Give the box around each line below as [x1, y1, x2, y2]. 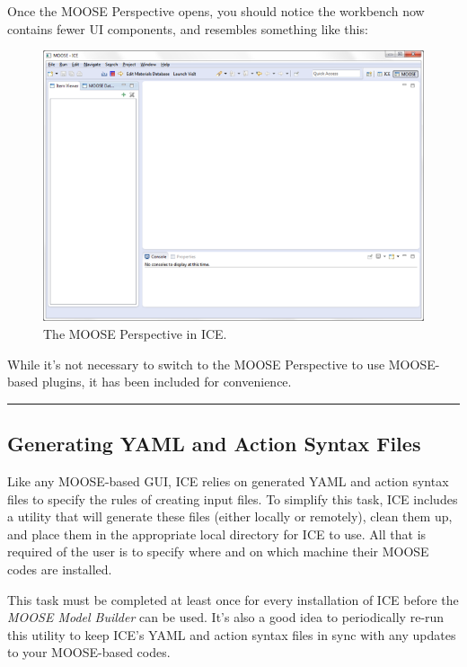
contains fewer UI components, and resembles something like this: [7, 19, 368, 38]
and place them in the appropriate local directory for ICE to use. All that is [7, 524, 427, 543]
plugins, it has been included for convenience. [41, 372, 292, 391]
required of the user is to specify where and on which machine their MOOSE [7, 542, 429, 561]
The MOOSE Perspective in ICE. [43, 324, 227, 342]
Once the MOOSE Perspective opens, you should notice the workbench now [7, 2, 425, 20]
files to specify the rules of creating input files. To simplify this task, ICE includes [7, 489, 458, 508]
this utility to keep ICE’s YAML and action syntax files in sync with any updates [7, 625, 456, 644]
